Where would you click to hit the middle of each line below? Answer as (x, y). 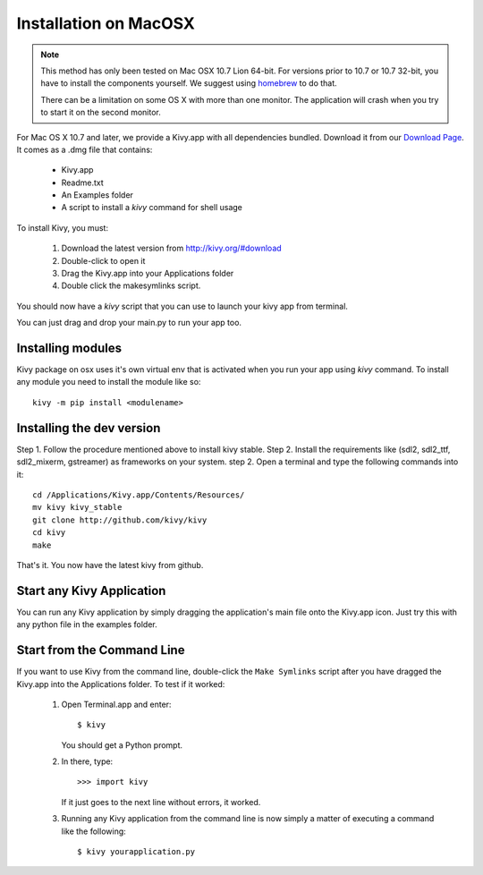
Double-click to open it (103, 260)
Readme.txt (83, 183)
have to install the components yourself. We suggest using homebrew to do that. (189, 83)
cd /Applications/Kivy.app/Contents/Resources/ (139, 495)
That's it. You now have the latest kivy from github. (110, 565)
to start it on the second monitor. (101, 113)
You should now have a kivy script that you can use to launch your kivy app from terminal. (182, 306)
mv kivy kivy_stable (77, 507)
